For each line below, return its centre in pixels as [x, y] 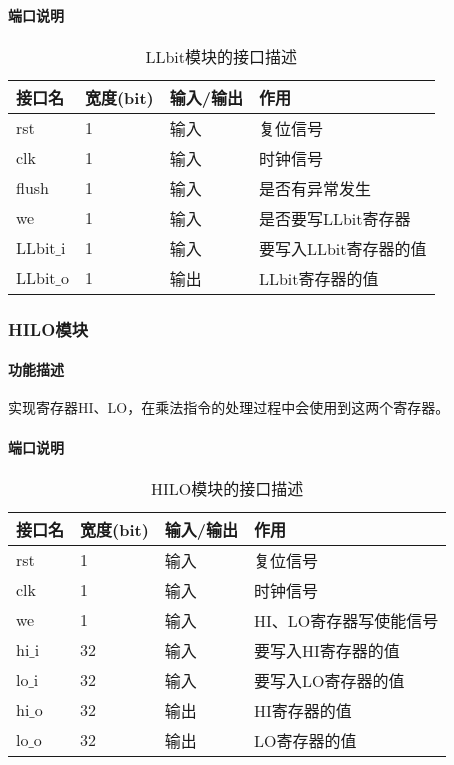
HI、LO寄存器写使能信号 [346, 620]
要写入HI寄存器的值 [327, 650]
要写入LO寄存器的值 [329, 680]
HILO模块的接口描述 [227, 488]
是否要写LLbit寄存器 [334, 218]
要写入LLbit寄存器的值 [342, 248]
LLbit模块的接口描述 [221, 56]
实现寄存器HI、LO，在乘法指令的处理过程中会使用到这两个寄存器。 [229, 407]
